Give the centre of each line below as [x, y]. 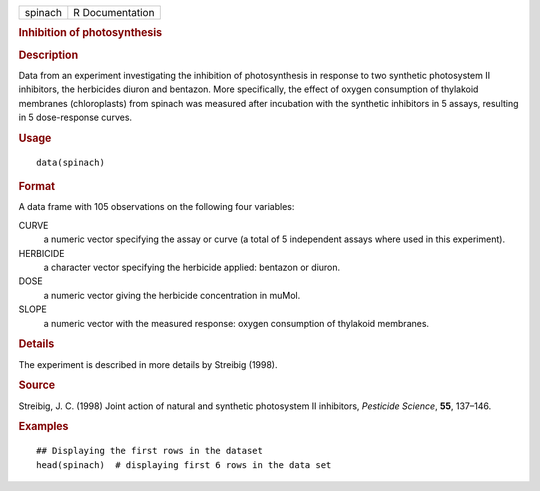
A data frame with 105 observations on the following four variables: [156, 207]
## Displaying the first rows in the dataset [150, 451]
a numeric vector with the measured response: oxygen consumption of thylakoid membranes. [236, 323]
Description [48, 55]
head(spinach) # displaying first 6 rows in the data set [184, 464]
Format [36, 187]
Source [37, 385]
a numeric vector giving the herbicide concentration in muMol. [172, 295]
